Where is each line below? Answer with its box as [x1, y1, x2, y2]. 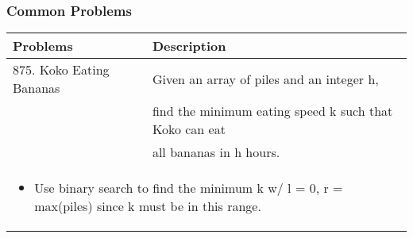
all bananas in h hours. [152, 143, 280, 162]
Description [152, 36, 226, 56]
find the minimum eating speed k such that [152, 102, 393, 121]
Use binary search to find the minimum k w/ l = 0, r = [34, 178, 343, 198]
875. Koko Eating [13, 60, 110, 79]
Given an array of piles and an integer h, [152, 69, 379, 88]
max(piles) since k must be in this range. [34, 197, 261, 216]
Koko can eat [152, 120, 226, 139]
